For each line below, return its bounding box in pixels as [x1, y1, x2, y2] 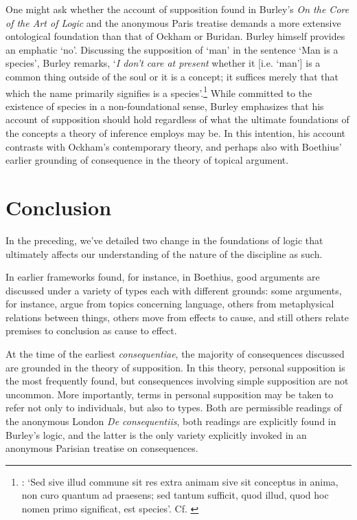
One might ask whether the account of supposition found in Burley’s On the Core [5, 2, 349, 16]
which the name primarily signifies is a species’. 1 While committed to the [5, 83, 312, 100]
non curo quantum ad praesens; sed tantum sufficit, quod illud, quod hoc [21, 488, 329, 502]
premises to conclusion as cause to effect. [5, 323, 177, 338]
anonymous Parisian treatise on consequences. [5, 441, 198, 455]
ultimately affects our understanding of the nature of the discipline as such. [5, 246, 323, 261]
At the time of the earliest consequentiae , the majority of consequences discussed [5, 347, 345, 361]
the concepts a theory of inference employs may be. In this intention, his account [5, 126, 346, 140]
